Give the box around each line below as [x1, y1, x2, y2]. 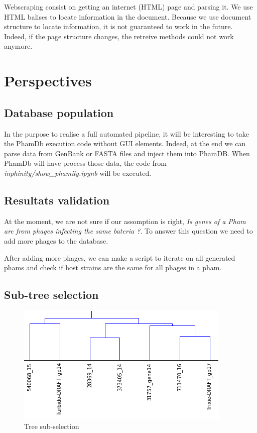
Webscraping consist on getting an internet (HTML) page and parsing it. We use [4, 2, 253, 12]
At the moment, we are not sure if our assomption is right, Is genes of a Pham [4, 215, 246, 226]
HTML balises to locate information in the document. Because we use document [4, 11, 251, 22]
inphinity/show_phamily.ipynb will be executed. [4, 167, 152, 178]
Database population [4, 104, 114, 120]
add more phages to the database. [4, 235, 108, 246]
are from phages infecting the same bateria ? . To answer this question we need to [4, 226, 253, 236]
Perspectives [4, 70, 92, 91]
